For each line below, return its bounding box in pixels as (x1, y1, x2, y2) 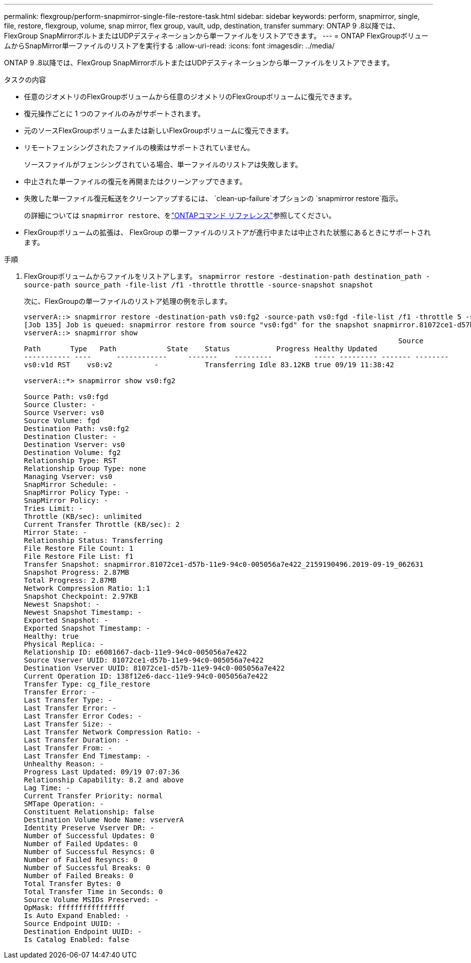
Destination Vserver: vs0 (24, 441, 125, 449)
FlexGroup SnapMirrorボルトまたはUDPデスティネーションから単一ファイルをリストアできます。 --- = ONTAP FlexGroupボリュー (4, 31, 429, 40)
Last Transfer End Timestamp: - (24, 752, 150, 760)
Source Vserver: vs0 (24, 409, 104, 417)
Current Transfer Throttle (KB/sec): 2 (24, 520, 180, 528)
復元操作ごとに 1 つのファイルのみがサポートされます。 (24, 109, 205, 118)
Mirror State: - (24, 528, 87, 536)
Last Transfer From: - (24, 744, 113, 752)
